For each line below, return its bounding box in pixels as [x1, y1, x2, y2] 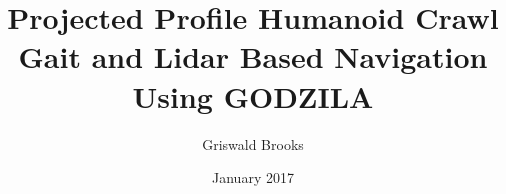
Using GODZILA [132, 75, 374, 116]
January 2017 [212, 167, 294, 188]
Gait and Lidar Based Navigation [18, 36, 488, 77]
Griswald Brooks [202, 133, 304, 154]
